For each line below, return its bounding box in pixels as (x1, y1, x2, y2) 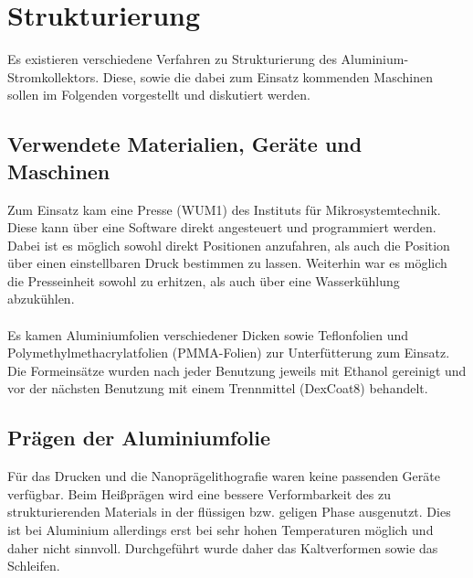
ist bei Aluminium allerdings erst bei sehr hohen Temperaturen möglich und (7, 520, 434, 540)
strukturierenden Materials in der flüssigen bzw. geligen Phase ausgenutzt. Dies (7, 502, 451, 521)
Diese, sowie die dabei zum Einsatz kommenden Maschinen (102, 67, 433, 86)
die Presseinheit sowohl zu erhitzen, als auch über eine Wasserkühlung (7, 271, 400, 290)
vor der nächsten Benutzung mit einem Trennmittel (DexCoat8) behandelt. (7, 379, 428, 398)
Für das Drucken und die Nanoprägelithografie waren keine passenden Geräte (7, 466, 440, 486)
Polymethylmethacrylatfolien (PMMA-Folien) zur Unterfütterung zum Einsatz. (7, 343, 450, 362)
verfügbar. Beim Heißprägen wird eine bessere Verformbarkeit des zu (7, 484, 391, 503)
